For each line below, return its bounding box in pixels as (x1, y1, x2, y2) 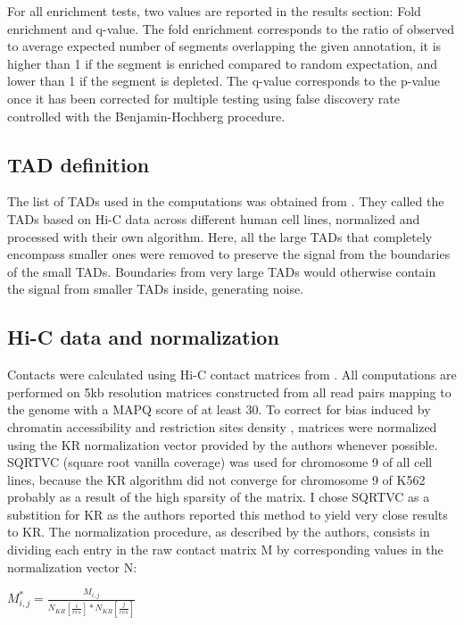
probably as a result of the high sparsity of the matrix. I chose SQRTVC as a (7, 487, 430, 506)
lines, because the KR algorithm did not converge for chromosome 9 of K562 (7, 470, 426, 488)
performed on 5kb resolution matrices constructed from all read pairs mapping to (7, 382, 452, 401)
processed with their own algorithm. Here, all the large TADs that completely (7, 227, 433, 246)
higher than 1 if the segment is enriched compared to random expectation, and (7, 54, 438, 72)
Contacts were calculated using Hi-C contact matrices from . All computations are (7, 365, 457, 384)
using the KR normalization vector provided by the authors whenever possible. (7, 435, 438, 454)
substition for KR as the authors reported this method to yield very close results (7, 504, 448, 523)
